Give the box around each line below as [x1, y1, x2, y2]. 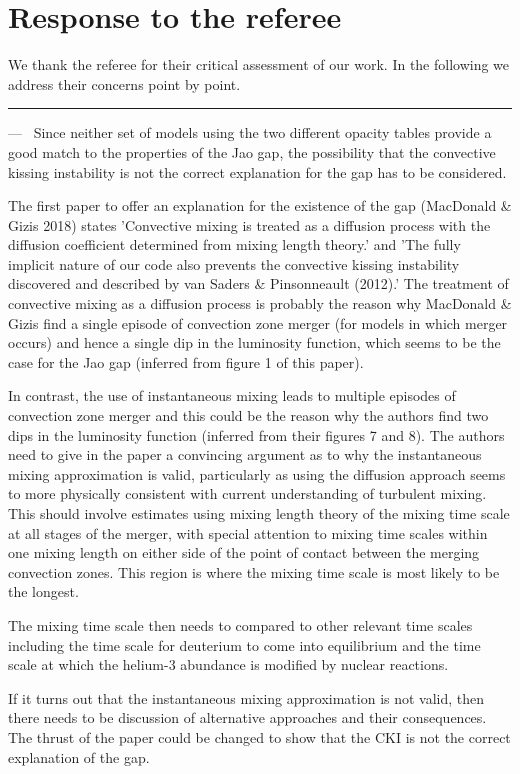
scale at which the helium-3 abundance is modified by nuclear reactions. [8, 654, 449, 675]
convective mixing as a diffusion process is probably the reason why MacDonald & [8, 293, 512, 314]
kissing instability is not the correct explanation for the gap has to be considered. [8, 161, 507, 182]
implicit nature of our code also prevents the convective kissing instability [8, 253, 460, 274]
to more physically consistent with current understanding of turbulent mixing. [8, 483, 487, 504]
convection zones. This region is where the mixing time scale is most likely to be [8, 561, 500, 582]
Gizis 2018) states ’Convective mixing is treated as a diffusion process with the [8, 214, 491, 235]
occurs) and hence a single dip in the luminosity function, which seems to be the [8, 332, 501, 353]
